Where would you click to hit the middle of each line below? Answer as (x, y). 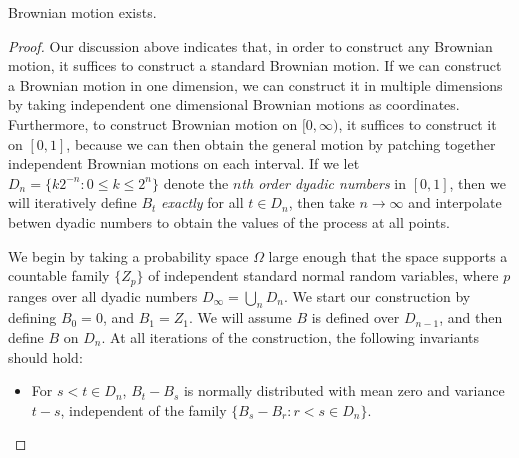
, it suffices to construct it (417, 123)
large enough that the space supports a (388, 255)
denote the (196, 182)
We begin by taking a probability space (128, 255)
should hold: (45, 356)
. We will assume (240, 317)
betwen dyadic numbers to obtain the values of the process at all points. (229, 221)
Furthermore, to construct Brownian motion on (153, 123)
